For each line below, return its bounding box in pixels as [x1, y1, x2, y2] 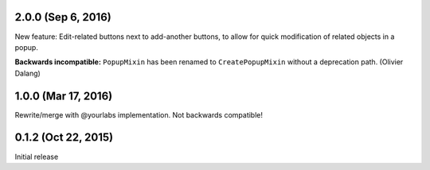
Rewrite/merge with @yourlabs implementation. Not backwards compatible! [14, 110, 263, 119]
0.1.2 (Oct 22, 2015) [14, 131, 114, 145]
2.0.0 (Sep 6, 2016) [14, 10, 111, 24]
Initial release [14, 152, 59, 161]
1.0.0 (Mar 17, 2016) [14, 89, 113, 102]
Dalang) [14, 68, 41, 78]
